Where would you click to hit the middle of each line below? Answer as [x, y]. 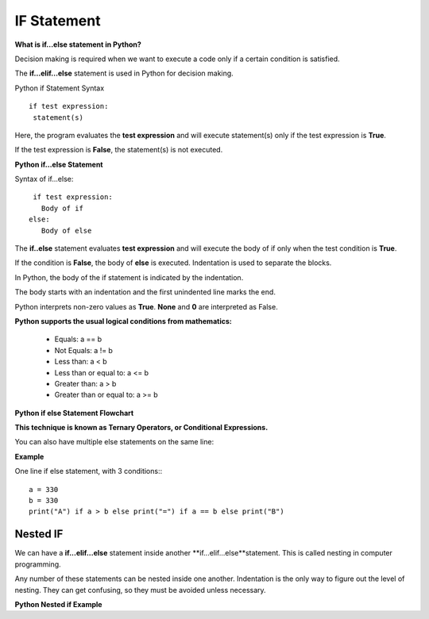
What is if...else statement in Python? [78, 44]
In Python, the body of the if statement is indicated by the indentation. [129, 277]
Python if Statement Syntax [60, 88]
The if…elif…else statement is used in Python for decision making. [124, 73]
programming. [38, 564]
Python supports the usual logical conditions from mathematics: [123, 321]
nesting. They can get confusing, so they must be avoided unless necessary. [140, 590]
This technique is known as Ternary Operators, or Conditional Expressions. [141, 428]
